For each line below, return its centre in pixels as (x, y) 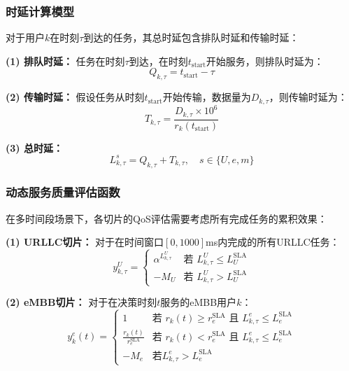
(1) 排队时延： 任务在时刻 (65, 61)
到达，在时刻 (158, 61)
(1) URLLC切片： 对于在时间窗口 (85, 242)
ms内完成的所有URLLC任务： (272, 242)
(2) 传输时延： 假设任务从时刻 (75, 97)
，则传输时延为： (308, 97)
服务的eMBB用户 (199, 302)
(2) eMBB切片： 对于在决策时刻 (81, 302)
